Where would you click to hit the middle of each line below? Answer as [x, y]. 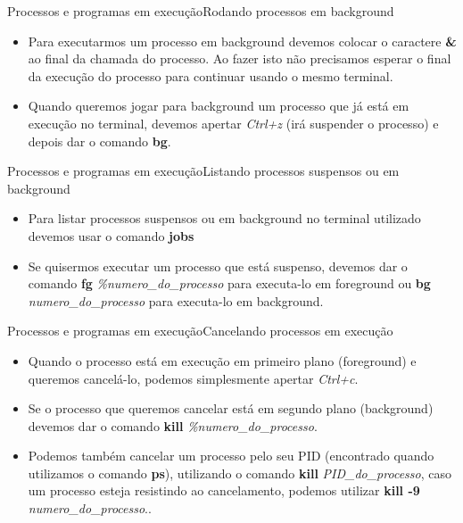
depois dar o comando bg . [99, 141]
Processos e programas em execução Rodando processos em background [201, 11]
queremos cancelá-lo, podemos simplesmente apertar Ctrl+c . [193, 378]
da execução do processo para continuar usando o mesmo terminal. [211, 75]
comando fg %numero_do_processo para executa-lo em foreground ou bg [229, 283]
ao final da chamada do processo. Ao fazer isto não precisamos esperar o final [240, 58]
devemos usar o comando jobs [111, 235]
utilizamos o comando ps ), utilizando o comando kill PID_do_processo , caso [240, 473]
